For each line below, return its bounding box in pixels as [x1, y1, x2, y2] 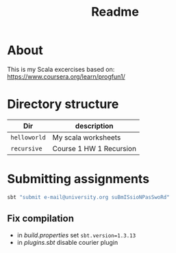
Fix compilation [7, 213, 74, 224]
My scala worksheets [52, 133, 121, 142]
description [75, 121, 114, 131]
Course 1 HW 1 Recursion [52, 144, 137, 153]
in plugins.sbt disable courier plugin [16, 238, 118, 246]
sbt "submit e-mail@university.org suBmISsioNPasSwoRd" [7, 194, 170, 200]
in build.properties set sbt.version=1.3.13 [16, 230, 136, 239]
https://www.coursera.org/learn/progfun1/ [7, 72, 125, 81]
